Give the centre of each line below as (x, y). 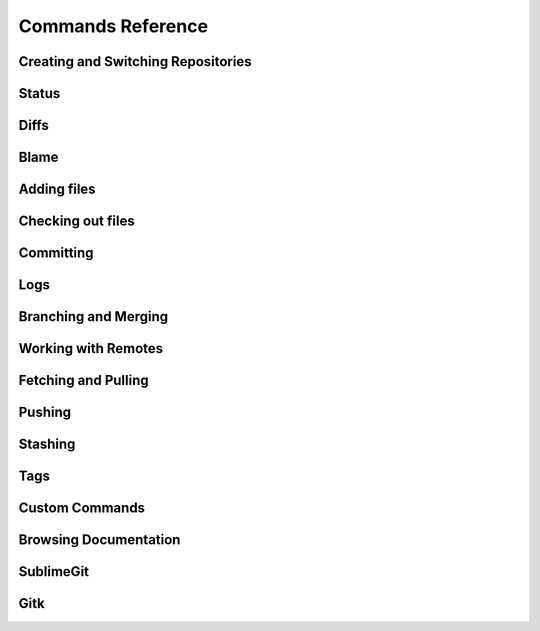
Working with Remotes (91, 348)
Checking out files (76, 221)
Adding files (57, 189)
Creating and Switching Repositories (135, 61)
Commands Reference (113, 26)
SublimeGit (54, 571)
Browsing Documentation (99, 540)
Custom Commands (81, 508)
